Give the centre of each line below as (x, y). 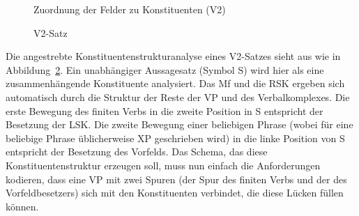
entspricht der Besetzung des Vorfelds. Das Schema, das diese (137, 152)
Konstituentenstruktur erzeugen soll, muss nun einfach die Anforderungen (163, 165)
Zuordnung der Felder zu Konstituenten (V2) (130, 9)
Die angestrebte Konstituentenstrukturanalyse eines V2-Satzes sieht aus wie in (173, 56)
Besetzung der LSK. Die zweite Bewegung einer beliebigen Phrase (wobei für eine (179, 124)
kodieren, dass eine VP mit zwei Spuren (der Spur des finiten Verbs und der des (176, 179)
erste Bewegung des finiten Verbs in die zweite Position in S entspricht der (165, 110)
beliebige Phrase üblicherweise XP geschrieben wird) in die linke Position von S (175, 138)
